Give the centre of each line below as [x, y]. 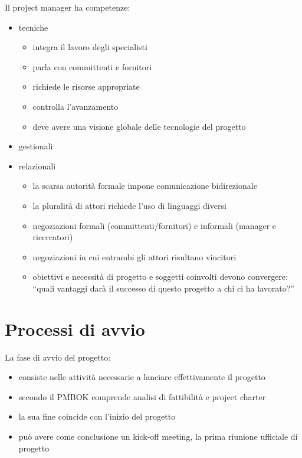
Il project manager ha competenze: [68, 7]
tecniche [33, 27]
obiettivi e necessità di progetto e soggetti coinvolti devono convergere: [160, 277]
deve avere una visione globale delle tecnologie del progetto [139, 126]
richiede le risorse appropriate [86, 86]
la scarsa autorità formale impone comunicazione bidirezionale [145, 186]
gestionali [36, 146]
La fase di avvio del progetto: [58, 357]
